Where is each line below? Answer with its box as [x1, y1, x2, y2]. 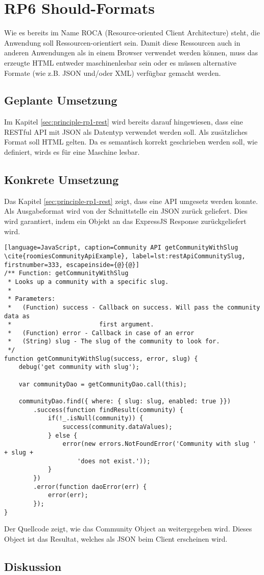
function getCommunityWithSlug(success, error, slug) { [4, 355, 198, 362]
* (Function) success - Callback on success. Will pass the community [8, 303, 260, 311]
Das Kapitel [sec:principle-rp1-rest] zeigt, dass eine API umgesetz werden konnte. [4, 195, 258, 206]
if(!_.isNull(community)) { [47, 415, 143, 422]
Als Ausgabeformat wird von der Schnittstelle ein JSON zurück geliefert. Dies [4, 206, 248, 216]
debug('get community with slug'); [18, 363, 139, 371]
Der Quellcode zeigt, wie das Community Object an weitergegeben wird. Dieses [4, 523, 252, 534]
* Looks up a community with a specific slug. [8, 278, 169, 285]
